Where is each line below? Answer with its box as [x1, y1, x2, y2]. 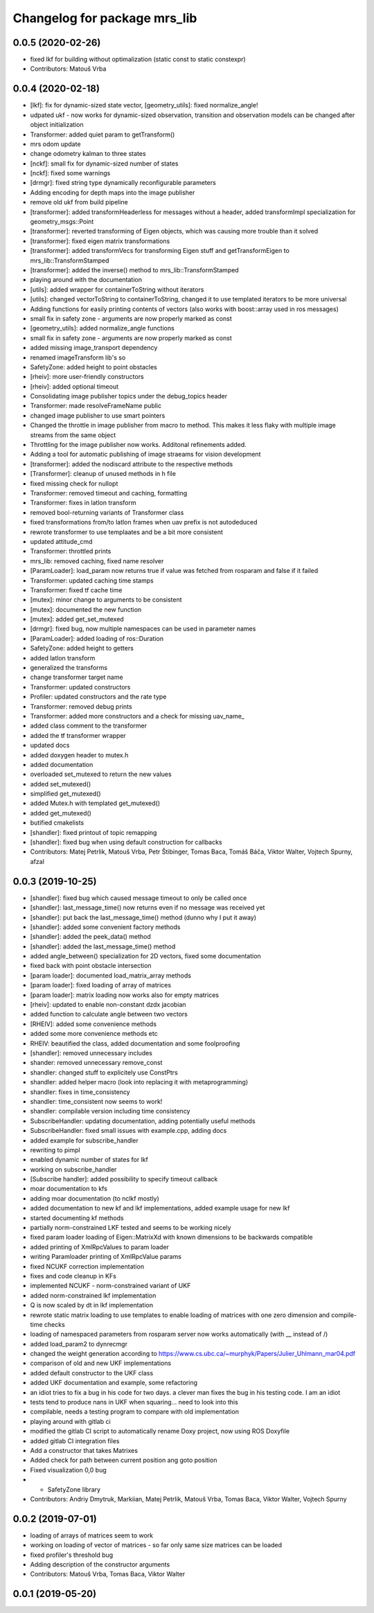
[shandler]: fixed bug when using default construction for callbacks [30, 838, 222, 847]
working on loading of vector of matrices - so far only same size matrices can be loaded [30, 1541, 282, 1549]
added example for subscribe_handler [30, 1136, 139, 1145]
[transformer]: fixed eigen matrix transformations [30, 236, 170, 245]
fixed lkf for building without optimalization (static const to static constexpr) [30, 55, 246, 64]
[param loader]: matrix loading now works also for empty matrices [30, 991, 220, 999]
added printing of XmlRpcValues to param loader [30, 1242, 170, 1251]
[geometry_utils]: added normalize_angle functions [30, 324, 175, 333]
